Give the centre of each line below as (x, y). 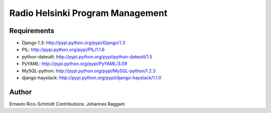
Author (21, 92)
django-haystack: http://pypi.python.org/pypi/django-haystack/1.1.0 (92, 78)
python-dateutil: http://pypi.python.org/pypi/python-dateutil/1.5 (87, 56)
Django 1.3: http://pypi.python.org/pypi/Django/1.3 (74, 43)
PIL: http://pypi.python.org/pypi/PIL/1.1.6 (63, 49)
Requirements (32, 31)
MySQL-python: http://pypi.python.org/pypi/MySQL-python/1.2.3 (89, 70)
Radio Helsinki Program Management (88, 13)
